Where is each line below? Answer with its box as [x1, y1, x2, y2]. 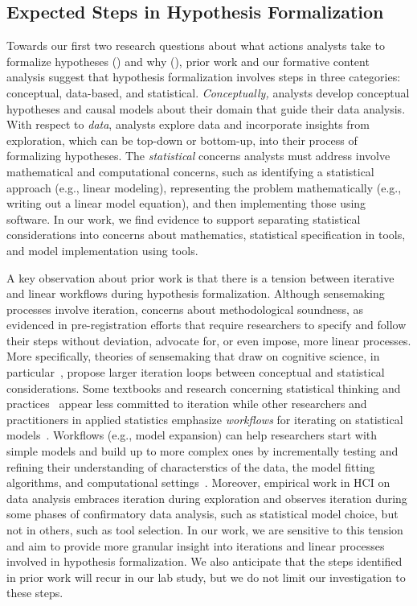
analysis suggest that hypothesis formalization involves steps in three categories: [6, 68, 401, 85]
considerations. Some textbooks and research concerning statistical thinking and [6, 379, 401, 396]
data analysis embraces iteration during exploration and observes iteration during [6, 489, 407, 506]
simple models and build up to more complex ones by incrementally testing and [6, 443, 399, 460]
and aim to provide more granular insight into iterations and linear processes [6, 537, 385, 554]
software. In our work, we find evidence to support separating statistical [6, 210, 361, 227]
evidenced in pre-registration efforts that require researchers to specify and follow [6, 316, 407, 333]
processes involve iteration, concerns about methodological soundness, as [6, 300, 364, 317]
